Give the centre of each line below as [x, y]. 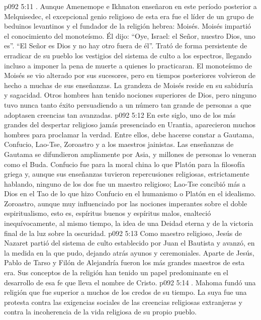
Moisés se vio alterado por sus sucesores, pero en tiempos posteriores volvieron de [130, 75]
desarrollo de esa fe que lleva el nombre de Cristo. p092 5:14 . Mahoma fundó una [130, 282]
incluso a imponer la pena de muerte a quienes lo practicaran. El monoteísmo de [128, 65]
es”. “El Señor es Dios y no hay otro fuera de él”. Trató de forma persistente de [126, 46]
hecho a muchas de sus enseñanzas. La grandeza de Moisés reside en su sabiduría [128, 85]
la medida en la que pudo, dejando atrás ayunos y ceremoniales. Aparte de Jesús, [129, 252]
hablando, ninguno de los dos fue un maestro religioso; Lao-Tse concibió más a [125, 183]
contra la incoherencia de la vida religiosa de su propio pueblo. [100, 312]
